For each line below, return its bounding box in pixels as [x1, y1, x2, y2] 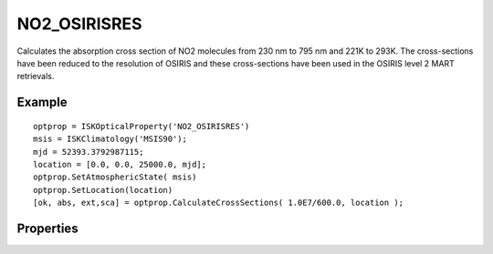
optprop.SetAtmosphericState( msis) [33, 172, 197, 182]
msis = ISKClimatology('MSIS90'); [33, 134, 187, 145]
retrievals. [16, 71, 55, 82]
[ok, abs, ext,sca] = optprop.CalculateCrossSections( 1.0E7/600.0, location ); [33, 198, 404, 208]
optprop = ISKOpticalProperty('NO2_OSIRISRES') [33, 121, 250, 131]
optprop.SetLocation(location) [33, 185, 173, 195]
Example [16, 95, 68, 110]
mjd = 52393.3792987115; [33, 147, 144, 157]
